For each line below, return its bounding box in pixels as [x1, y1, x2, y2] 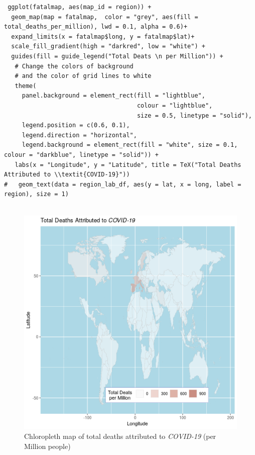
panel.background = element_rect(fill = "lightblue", [22, 92, 205, 100]
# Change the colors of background [15, 62, 134, 70]
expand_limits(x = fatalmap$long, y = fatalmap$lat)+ [11, 33, 195, 40]
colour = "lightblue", [137, 102, 213, 109]
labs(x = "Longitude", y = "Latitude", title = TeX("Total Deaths [15, 161, 241, 168]
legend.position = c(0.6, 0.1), [22, 122, 130, 129]
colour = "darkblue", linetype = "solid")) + [4, 151, 159, 158]
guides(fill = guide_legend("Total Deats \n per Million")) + [11, 52, 223, 60]
